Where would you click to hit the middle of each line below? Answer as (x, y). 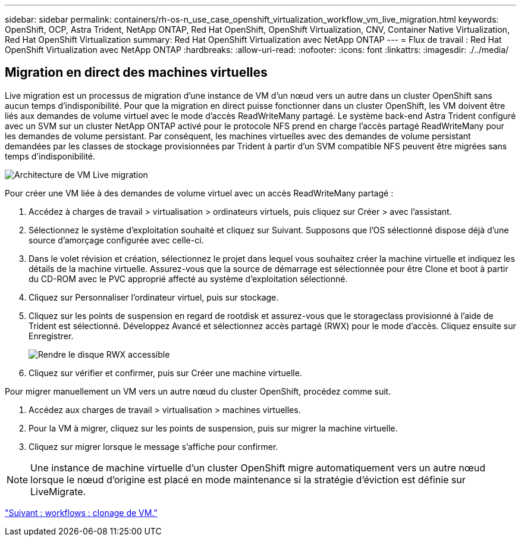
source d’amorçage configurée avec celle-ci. (116, 240)
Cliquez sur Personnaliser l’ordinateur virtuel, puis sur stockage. (154, 297)
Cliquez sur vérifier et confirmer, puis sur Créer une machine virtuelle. (165, 373)
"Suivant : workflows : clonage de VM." (81, 512)
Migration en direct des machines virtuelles (136, 73)
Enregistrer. (51, 336)
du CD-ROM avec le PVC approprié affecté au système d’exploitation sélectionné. (188, 279)
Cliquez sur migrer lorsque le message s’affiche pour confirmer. (153, 446)
